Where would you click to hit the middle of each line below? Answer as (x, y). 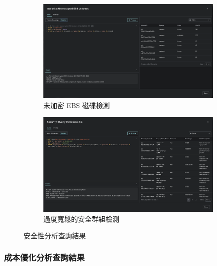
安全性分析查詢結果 (55, 235)
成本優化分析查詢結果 (44, 257)
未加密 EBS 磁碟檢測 (77, 105)
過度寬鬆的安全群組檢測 (81, 218)
